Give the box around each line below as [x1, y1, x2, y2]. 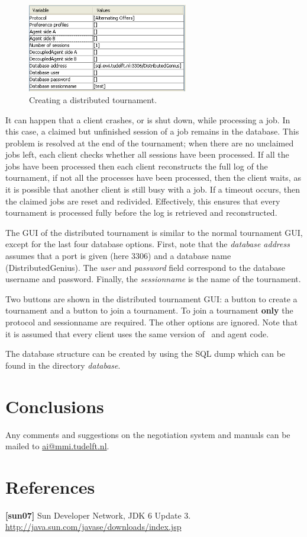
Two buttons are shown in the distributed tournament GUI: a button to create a [5, 292, 298, 305]
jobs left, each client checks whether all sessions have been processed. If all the [5, 148, 289, 161]
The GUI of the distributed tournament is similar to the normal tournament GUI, [5, 226, 303, 238]
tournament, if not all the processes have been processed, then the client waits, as [5, 171, 301, 184]
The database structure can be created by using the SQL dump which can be [5, 347, 286, 360]
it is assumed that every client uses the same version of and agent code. [5, 327, 269, 340]
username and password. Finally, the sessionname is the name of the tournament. [5, 273, 301, 285]
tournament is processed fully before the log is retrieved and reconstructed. [5, 206, 277, 219]
